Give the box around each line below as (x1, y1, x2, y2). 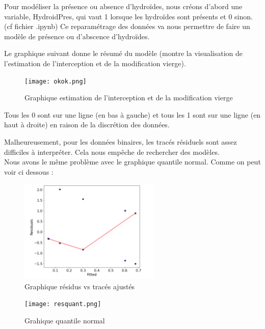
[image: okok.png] (24, 77, 87, 85)
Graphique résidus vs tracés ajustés (24, 281, 135, 291)
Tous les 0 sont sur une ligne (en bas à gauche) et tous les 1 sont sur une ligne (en (4, 109, 261, 120)
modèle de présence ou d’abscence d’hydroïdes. (4, 31, 150, 41)
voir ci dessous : (4, 166, 54, 177)
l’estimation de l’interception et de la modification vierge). (4, 58, 186, 68)
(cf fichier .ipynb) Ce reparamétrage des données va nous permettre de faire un (4, 21, 250, 32)
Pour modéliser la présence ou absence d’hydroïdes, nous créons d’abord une (4, 1, 243, 11)
